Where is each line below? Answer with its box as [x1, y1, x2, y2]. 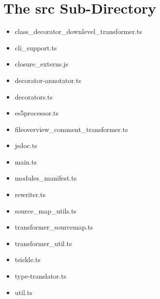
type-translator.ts [15, 271, 67, 281]
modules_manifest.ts [15, 173, 77, 183]
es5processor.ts [15, 108, 58, 118]
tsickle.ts [15, 254, 41, 265]
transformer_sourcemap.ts [15, 222, 93, 232]
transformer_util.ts [15, 238, 72, 248]
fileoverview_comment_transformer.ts [15, 124, 128, 134]
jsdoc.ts [15, 140, 37, 150]
